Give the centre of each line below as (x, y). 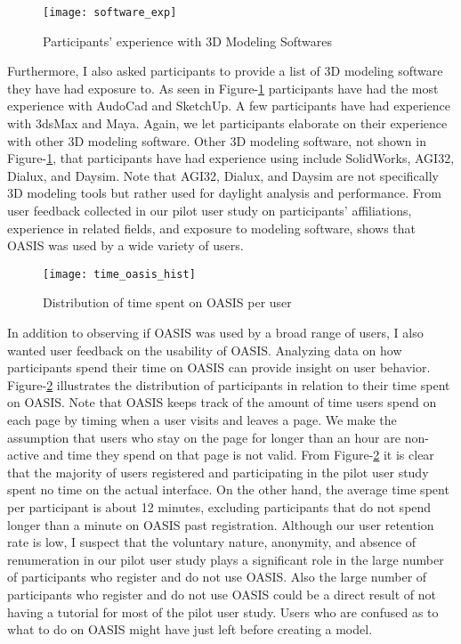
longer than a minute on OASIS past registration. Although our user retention (221, 524)
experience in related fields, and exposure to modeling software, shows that (212, 228)
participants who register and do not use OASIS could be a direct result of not (222, 594)
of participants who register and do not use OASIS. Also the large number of (217, 577)
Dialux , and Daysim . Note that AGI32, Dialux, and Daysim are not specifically (223, 175)
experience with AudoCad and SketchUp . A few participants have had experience (229, 106)
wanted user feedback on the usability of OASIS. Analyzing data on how (205, 350)
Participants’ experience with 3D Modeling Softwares (188, 41)
